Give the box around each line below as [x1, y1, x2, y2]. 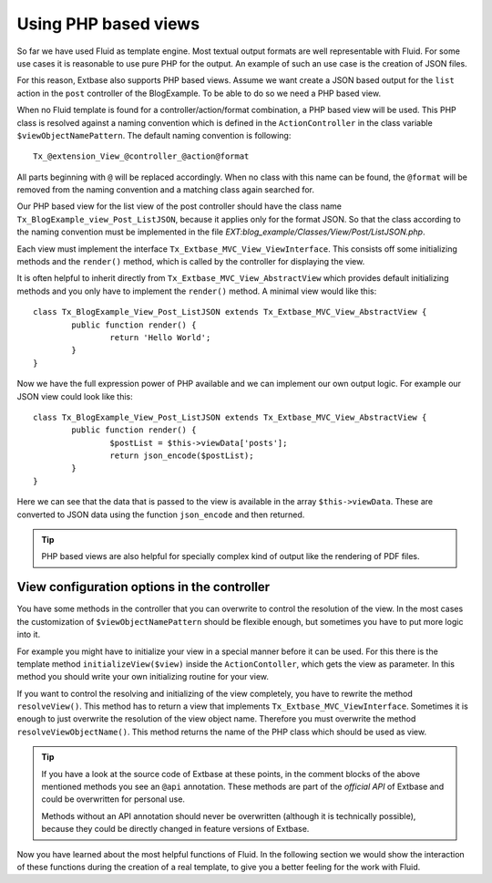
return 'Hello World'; [109, 332, 211, 342]
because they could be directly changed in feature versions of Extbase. [41, 824, 310, 835]
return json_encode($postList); [109, 451, 254, 461]
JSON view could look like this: [16, 390, 134, 401]
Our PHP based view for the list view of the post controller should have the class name [16, 201, 342, 212]
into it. [16, 629, 41, 640]
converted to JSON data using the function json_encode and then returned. [16, 509, 305, 520]
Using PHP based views [16, 14, 200, 34]
